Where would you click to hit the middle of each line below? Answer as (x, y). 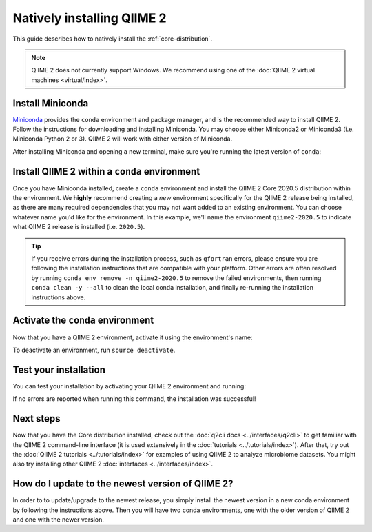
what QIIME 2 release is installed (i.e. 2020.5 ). (79, 227)
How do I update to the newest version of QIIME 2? (123, 484)
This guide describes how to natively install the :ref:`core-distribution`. (113, 39)
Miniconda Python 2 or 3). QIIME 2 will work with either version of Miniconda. (123, 139)
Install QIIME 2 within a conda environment (106, 171)
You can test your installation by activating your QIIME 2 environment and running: (129, 386)
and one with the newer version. (59, 519)
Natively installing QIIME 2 (90, 18)
